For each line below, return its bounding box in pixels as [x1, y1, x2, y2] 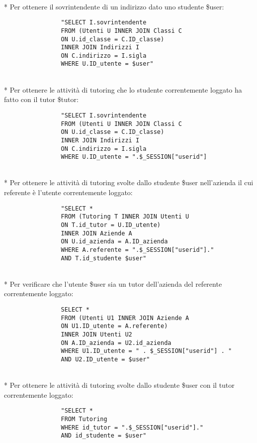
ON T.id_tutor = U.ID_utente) [61, 221, 161, 228]
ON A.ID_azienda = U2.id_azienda [61, 339, 171, 346]
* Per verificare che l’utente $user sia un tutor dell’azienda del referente [4, 278, 222, 289]
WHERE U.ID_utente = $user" [61, 60, 154, 68]
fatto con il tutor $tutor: [4, 94, 79, 105]
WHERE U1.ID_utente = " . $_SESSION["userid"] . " [61, 347, 232, 355]
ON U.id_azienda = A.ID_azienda [61, 238, 168, 245]
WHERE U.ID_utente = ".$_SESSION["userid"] [61, 153, 207, 161]
